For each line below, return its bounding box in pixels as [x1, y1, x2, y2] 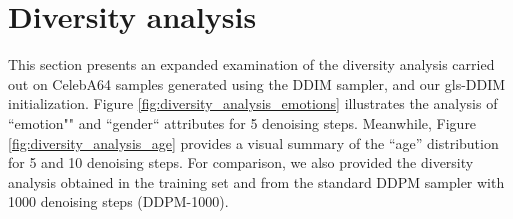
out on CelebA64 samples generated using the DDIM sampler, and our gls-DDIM [8, 73, 506, 94]
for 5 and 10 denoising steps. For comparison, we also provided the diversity [8, 152, 474, 173]
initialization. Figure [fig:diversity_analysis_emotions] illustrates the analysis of [8, 93, 498, 114]
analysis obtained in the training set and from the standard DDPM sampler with [8, 171, 505, 192]
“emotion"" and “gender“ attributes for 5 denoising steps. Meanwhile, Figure [8, 112, 477, 133]
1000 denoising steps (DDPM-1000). [8, 191, 229, 212]
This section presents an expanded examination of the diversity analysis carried [8, 54, 495, 75]
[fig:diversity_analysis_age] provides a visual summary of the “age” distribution [8, 132, 499, 153]
